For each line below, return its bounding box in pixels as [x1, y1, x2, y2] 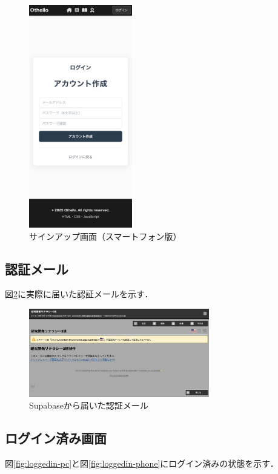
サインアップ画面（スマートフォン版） [29, 229, 182, 242]
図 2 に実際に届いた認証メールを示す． [5, 288, 153, 300]
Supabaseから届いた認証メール [29, 399, 148, 412]
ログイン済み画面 [5, 429, 107, 447]
